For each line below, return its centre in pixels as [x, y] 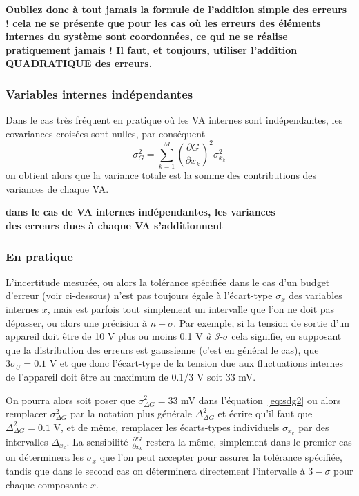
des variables [316, 295]
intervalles [27, 441]
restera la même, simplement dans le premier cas [249, 441]
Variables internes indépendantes [99, 94]
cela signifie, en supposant [287, 336]
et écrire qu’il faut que [265, 413]
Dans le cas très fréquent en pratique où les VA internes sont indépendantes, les [174, 120]
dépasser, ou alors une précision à [76, 322]
